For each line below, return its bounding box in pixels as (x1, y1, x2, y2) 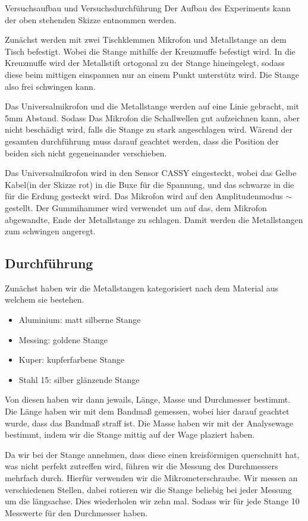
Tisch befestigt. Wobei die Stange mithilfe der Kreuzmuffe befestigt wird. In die (5, 45, 296, 57)
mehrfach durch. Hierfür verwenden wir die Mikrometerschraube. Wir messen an (5, 472, 298, 484)
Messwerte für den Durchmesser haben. (5, 506, 148, 519)
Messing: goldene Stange (18, 333, 108, 346)
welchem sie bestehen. (5, 293, 84, 306)
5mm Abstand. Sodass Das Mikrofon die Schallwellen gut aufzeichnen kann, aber (5, 111, 300, 124)
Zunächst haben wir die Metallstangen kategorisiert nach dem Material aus (5, 281, 279, 294)
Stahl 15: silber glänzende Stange (18, 373, 140, 385)
